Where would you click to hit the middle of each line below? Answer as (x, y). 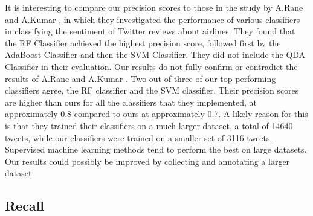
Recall (25, 205)
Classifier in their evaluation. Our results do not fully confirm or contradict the (151, 66)
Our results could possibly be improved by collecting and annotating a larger (147, 161)
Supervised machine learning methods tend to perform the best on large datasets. (156, 149)
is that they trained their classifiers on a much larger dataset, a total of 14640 (149, 125)
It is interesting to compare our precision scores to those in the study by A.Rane (154, 7)
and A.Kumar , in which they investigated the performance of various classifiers (153, 19)
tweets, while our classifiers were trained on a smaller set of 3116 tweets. (139, 137)
